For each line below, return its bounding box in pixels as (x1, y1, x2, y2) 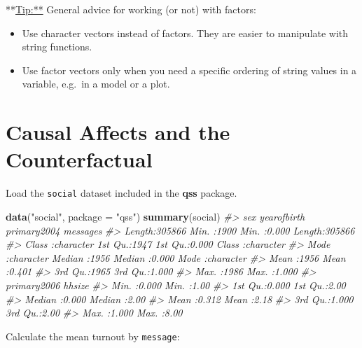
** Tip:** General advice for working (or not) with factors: (6, 2, 256, 16)
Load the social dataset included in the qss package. (6, 186, 237, 200)
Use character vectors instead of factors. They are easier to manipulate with (22, 25, 349, 40)
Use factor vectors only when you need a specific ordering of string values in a (22, 62, 357, 77)
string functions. (22, 39, 92, 54)
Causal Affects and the (6, 118, 230, 146)
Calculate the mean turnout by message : (6, 328, 180, 343)
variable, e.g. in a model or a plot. (22, 76, 170, 91)
